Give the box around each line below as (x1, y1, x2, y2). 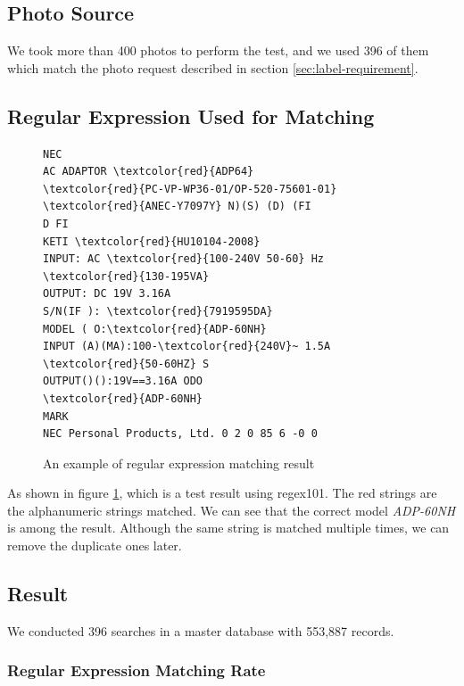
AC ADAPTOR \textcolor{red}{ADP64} (43, 165, 254, 178)
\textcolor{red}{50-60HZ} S (43, 357, 210, 370)
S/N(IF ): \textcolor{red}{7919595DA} (43, 304, 273, 318)
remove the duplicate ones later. (7, 536, 182, 555)
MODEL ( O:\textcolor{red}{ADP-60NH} (43, 322, 267, 335)
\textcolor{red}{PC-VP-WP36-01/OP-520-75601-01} (43, 182, 337, 195)
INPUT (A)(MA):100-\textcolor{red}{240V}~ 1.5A (43, 340, 331, 353)
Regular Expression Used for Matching (7, 102, 375, 129)
